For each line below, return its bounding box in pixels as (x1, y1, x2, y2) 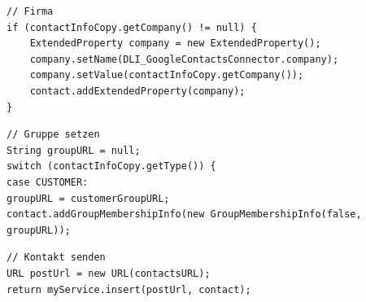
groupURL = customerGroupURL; (7, 192, 170, 204)
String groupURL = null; (7, 144, 141, 156)
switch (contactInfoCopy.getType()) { (7, 160, 216, 173)
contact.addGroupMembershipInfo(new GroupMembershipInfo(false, (7, 208, 362, 221)
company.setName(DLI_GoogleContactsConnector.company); (29, 53, 339, 65)
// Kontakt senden (7, 252, 106, 264)
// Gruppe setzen (7, 129, 100, 141)
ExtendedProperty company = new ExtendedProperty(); (29, 37, 321, 50)
